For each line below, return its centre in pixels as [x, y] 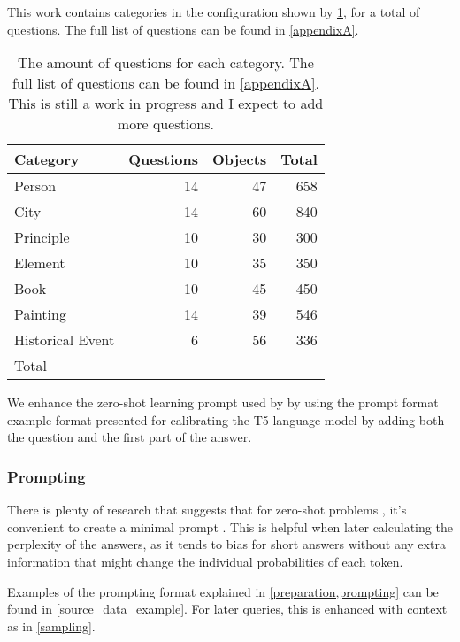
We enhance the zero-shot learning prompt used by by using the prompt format [223, 402]
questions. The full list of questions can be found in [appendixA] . [183, 29]
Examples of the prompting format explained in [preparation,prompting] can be [223, 591]
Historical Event [65, 340]
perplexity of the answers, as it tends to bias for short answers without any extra [226, 544]
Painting [40, 314]
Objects [239, 159]
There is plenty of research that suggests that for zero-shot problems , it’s [207, 510]
